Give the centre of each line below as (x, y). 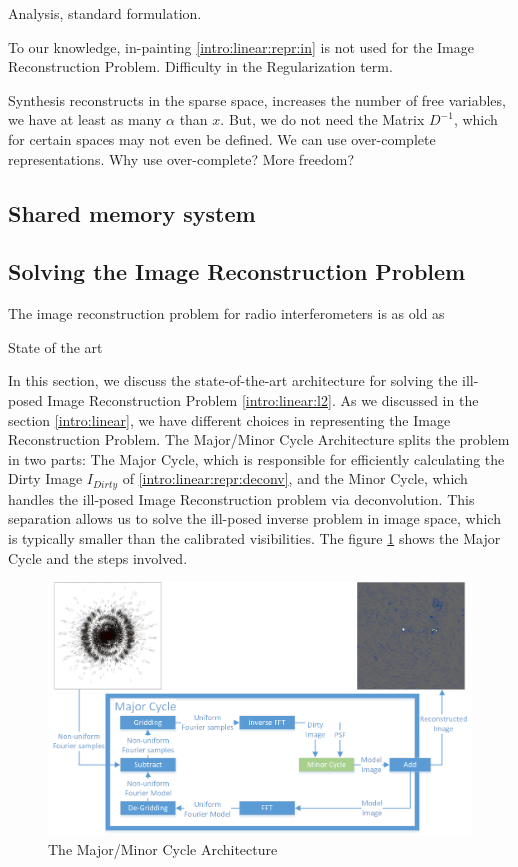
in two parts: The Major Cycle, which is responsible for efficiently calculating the (256, 458)
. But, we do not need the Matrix (322, 119)
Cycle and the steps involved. (98, 557)
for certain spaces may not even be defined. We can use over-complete (222, 138)
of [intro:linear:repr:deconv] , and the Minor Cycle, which (295, 478)
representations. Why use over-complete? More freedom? (181, 158)
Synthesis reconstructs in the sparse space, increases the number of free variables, (257, 99)
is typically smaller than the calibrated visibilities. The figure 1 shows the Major (254, 537)
